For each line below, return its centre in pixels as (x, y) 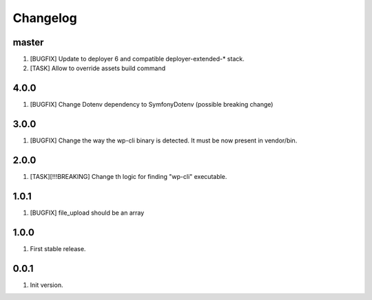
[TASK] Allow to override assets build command (97, 68)
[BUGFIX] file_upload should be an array (87, 213)
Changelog (45, 18)
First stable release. (58, 248)
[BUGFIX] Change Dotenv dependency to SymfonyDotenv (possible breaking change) (152, 105)
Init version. (46, 285)
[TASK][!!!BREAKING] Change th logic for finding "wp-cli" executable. (128, 177)
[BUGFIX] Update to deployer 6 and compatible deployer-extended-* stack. (137, 59)
